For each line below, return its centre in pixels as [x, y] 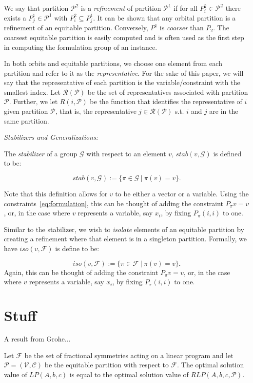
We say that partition [36, 8]
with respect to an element [126, 153]
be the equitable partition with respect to [107, 365]
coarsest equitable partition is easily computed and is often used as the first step [124, 37]
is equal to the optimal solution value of [129, 374]
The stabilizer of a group [41, 153]
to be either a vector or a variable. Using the [182, 194]
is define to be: [77, 248]
